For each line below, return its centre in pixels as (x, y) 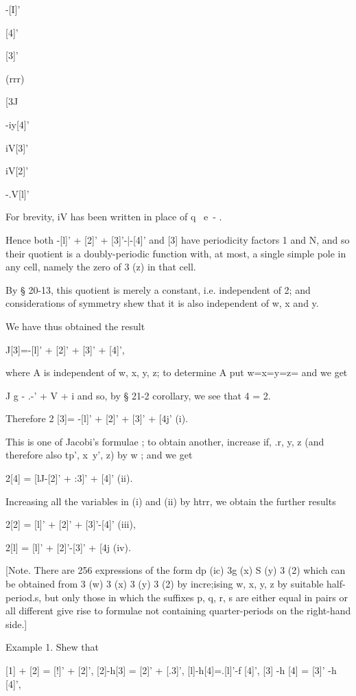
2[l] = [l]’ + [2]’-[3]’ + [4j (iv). (68, 547)
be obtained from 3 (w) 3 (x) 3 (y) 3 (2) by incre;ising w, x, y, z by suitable (165, 584)
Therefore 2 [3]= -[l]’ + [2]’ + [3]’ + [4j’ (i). (97, 418)
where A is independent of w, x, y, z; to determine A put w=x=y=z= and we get (177, 372)
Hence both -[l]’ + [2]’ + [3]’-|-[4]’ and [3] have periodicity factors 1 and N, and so (178, 239)
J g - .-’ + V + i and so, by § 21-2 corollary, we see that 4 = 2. (138, 395)
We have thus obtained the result (75, 326)
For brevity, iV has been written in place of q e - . (114, 217)
